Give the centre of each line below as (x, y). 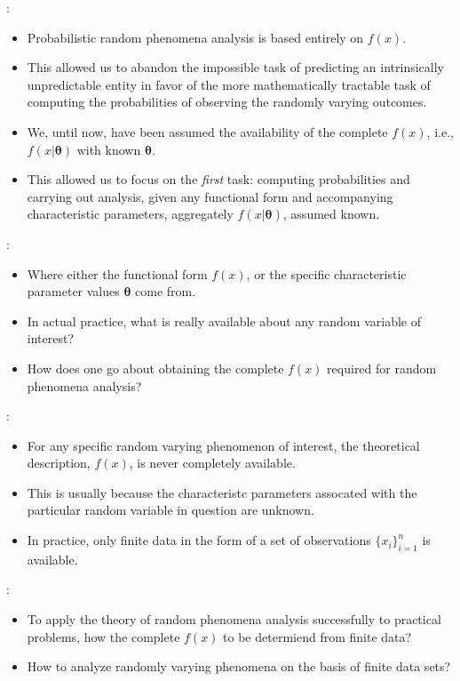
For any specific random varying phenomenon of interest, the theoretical (223, 445)
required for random (382, 368)
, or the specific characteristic (326, 273)
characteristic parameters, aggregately (130, 214)
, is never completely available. (212, 463)
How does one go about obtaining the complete (155, 368)
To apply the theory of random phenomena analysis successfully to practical (234, 619)
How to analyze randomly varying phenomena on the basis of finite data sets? (239, 666)
